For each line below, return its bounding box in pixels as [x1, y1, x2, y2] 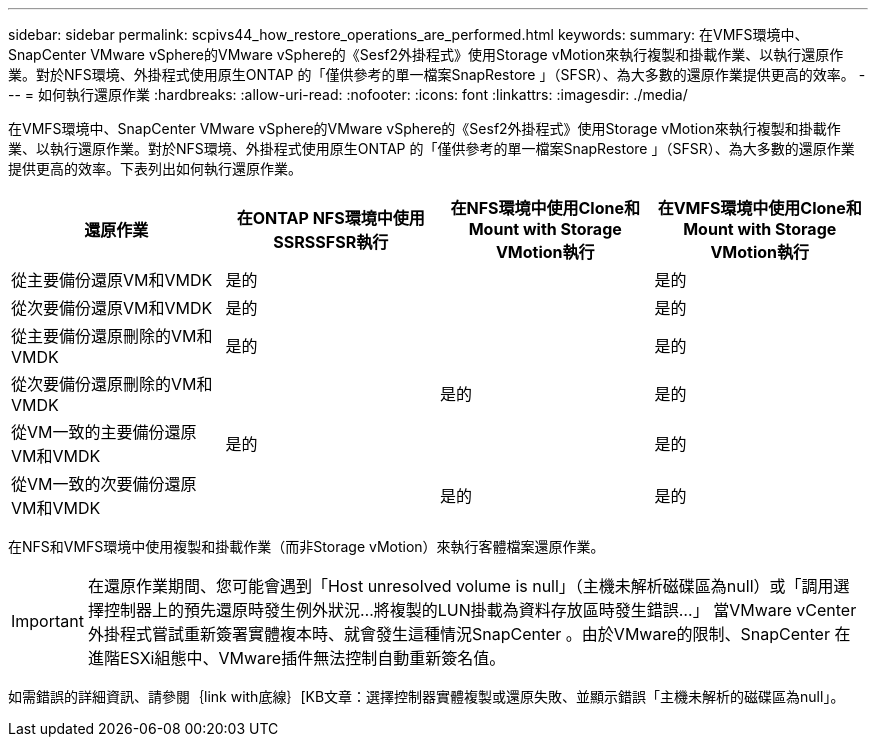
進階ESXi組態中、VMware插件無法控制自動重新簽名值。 [87, 648, 506, 668]
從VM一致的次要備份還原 [11, 474, 197, 494]
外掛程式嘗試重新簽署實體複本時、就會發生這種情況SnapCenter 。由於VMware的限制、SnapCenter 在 [87, 624, 851, 644]
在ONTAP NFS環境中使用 [236, 208, 425, 228]
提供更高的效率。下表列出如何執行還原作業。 [8, 160, 302, 177]
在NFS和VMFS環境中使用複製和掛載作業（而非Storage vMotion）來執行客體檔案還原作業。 [8, 538, 605, 555]
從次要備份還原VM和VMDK [11, 298, 213, 318]
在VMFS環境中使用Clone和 [657, 198, 862, 218]
